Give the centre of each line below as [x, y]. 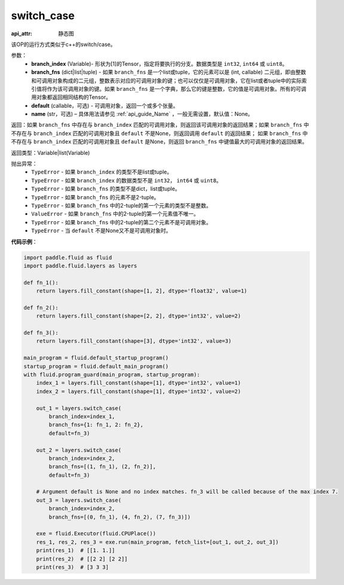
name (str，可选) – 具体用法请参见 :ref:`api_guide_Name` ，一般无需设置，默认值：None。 [142, 114]
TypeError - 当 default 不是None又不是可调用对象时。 [101, 231]
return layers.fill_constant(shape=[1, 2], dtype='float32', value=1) [142, 291]
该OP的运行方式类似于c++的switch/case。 [63, 44]
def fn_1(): [41, 282]
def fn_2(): [41, 307]
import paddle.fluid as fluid [68, 258]
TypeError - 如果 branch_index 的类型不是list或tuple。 [102, 172]
